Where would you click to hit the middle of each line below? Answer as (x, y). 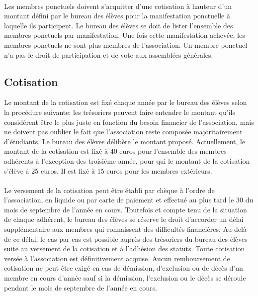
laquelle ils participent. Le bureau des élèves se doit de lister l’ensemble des (119, 25)
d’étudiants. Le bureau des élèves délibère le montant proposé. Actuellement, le (125, 141)
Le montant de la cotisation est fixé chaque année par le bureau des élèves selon (126, 102)
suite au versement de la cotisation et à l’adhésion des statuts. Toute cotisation (125, 248)
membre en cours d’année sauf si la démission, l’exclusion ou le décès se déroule (125, 278)
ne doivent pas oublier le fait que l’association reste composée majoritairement (123, 132)
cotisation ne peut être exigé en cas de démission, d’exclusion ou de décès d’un (124, 268)
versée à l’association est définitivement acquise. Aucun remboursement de (117, 258)
